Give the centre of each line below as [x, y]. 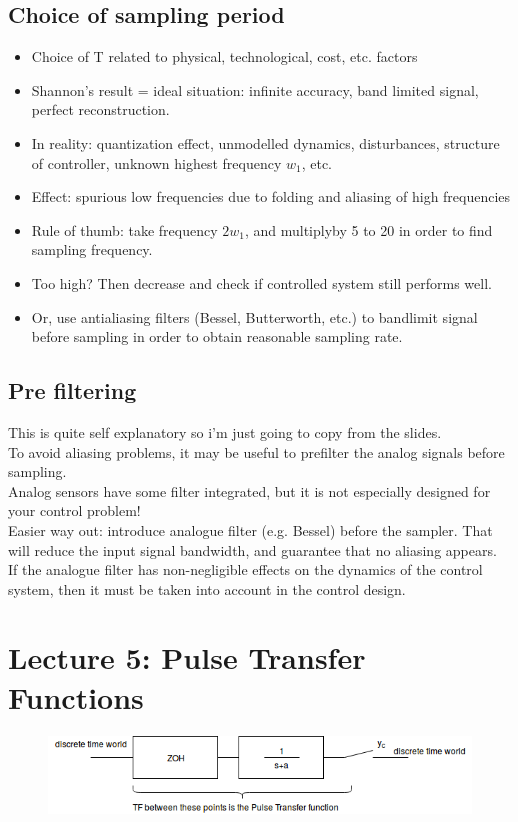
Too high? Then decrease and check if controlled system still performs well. [261, 282]
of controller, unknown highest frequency [156, 162]
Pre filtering [72, 390]
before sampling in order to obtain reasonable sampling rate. [217, 336]
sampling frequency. [92, 249]
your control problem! [74, 510]
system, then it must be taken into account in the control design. [207, 588]
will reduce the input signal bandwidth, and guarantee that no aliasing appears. [252, 549]
